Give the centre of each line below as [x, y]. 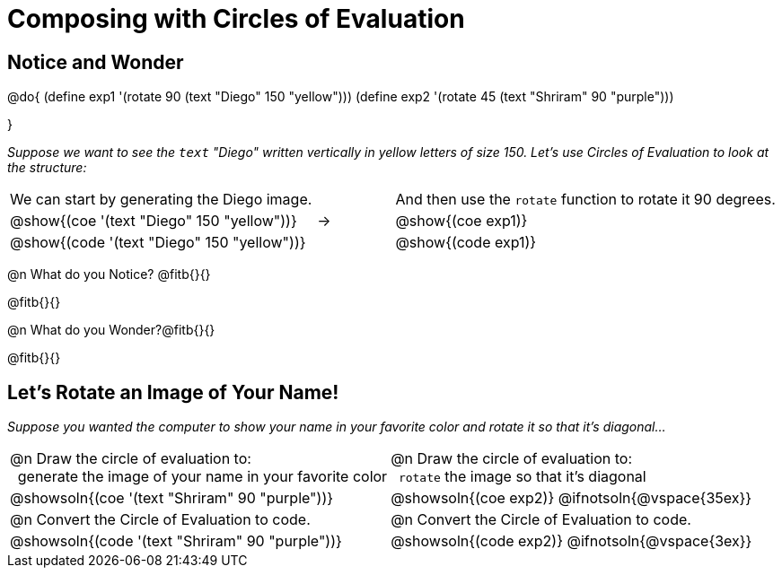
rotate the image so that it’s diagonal [522, 477]
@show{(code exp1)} [466, 243]
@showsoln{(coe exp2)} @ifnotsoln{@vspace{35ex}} [571, 498]
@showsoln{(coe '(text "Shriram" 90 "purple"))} [172, 498]
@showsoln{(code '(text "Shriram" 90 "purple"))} [176, 541]
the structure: [47, 168]
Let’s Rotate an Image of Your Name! [173, 392]
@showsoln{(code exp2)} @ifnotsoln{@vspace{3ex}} [571, 541]
